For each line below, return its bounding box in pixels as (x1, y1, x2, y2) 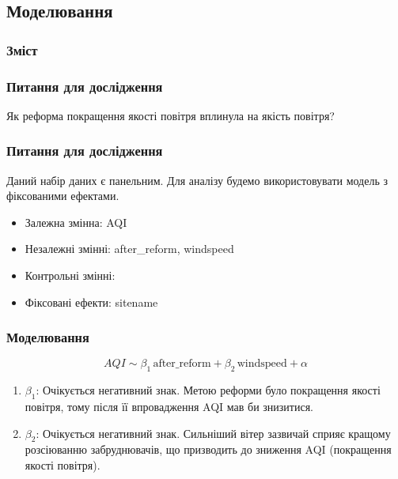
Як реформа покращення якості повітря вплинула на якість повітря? (6, 107, 335, 123)
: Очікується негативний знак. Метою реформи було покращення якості (36, 382, 381, 398)
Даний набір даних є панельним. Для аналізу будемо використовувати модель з (6, 172, 389, 188)
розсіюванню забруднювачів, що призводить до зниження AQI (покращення (25, 441, 392, 458)
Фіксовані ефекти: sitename (25, 293, 158, 310)
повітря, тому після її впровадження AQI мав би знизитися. (25, 398, 313, 415)
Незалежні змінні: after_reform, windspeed (25, 240, 234, 257)
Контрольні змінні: (25, 267, 116, 284)
